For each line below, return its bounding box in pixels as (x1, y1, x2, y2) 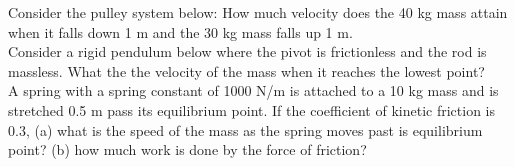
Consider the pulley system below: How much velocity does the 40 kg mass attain (8, 2, 508, 22)
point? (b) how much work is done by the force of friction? (8, 139, 367, 160)
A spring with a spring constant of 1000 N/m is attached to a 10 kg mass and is (8, 80, 499, 101)
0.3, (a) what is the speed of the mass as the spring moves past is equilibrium (8, 119, 483, 140)
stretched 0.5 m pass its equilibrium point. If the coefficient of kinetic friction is (8, 99, 495, 120)
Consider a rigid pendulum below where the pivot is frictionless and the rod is (8, 41, 487, 62)
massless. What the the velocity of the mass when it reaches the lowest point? (8, 60, 485, 81)
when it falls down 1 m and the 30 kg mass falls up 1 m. (8, 21, 353, 42)
